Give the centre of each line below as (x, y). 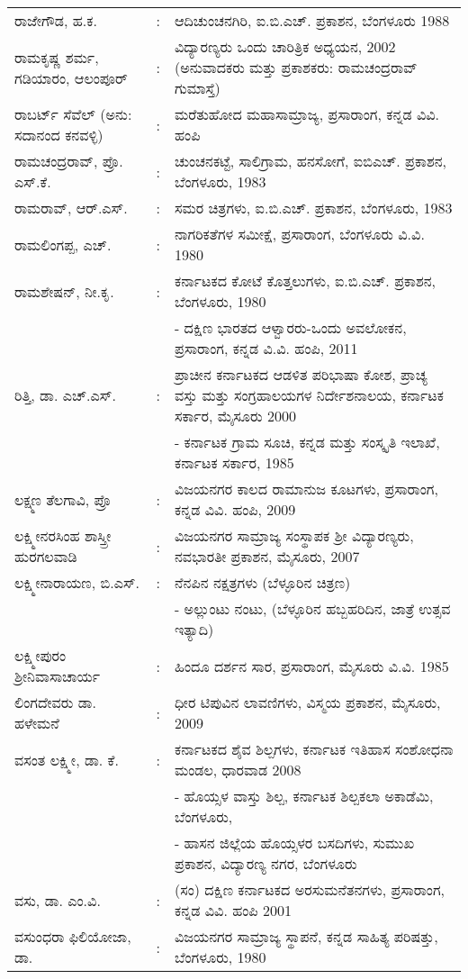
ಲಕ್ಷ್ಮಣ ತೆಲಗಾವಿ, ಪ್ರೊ (63, 499)
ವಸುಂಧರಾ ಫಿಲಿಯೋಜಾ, (73, 936)
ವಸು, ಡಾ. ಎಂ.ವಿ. (58, 900)
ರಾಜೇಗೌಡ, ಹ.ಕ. (56, 20)
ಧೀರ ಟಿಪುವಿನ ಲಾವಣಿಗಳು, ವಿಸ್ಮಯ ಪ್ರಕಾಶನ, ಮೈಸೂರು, (307, 702)
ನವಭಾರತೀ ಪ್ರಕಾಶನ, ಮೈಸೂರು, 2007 (267, 556)
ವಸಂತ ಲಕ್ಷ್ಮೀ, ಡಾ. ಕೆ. (67, 759)
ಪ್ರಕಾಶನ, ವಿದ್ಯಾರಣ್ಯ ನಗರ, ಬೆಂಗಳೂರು (265, 863)
